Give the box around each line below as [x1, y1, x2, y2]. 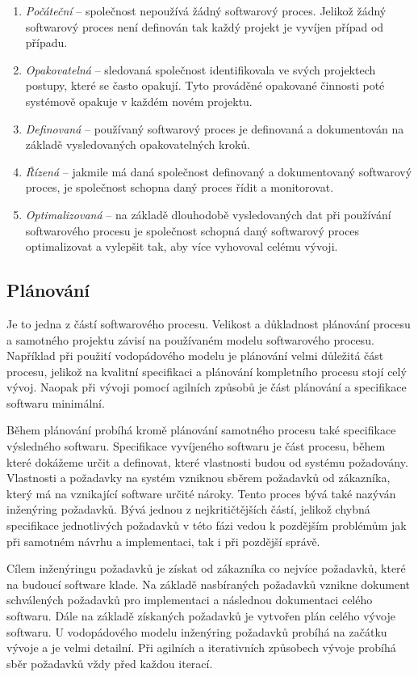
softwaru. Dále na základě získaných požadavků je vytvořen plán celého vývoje [6, 607, 395, 624]
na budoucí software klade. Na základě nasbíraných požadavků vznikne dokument [6, 575, 410, 592]
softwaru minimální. [6, 394, 105, 411]
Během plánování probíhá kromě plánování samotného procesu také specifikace [6, 421, 396, 438]
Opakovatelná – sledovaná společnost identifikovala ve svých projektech [25, 61, 376, 78]
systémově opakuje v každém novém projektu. [25, 92, 253, 109]
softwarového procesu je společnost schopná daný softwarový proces [25, 222, 360, 239]
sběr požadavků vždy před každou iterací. [6, 654, 213, 671]
